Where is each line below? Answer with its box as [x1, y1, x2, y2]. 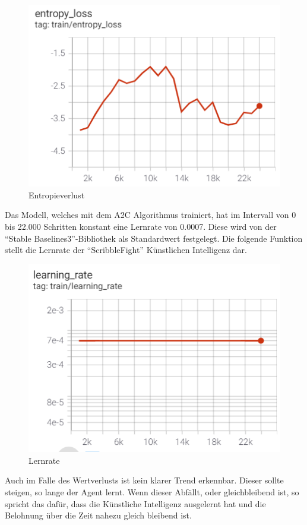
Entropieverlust [29, 188, 85, 201]
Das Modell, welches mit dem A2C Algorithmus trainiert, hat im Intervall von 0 [5, 208, 296, 221]
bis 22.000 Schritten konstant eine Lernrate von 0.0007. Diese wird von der [5, 220, 277, 232]
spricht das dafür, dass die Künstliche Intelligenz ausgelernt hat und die [5, 497, 266, 510]
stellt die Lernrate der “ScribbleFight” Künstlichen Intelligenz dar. [5, 243, 247, 256]
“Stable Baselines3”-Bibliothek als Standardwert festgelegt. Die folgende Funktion [5, 232, 303, 244]
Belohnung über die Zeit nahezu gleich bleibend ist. [5, 509, 192, 521]
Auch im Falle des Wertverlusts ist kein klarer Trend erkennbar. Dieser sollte [5, 474, 284, 486]
